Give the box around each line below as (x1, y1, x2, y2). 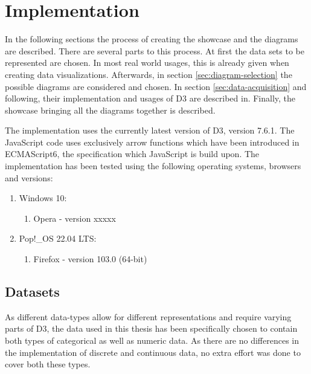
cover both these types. (5, 358, 91, 370)
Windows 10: (19, 192, 67, 204)
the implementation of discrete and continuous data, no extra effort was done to (5, 346, 301, 358)
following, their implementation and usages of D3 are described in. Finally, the (5, 92, 296, 105)
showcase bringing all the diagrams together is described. (5, 103, 216, 116)
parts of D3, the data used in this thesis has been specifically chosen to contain (5, 322, 298, 335)
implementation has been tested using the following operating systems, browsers (5, 160, 301, 172)
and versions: (5, 171, 53, 184)
